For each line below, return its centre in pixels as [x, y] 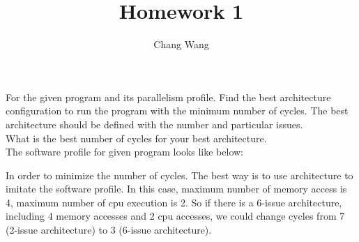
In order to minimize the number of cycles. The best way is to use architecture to [179, 175]
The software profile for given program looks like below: [125, 152]
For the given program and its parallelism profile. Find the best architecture [168, 97]
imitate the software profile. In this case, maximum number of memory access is [176, 189]
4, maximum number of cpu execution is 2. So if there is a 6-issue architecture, [174, 202]
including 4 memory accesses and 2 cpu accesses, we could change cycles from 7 [175, 216]
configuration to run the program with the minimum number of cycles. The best [177, 111]
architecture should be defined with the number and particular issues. [154, 124]
